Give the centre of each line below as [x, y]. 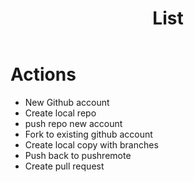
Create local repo [60, 113]
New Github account [67, 102]
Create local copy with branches [91, 144]
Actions [43, 74]
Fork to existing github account [88, 134]
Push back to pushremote [78, 155]
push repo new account [73, 123]
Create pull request [64, 166]
